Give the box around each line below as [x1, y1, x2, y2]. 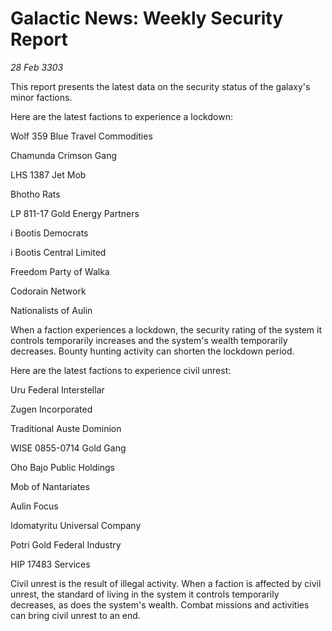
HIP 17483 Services [10, 558, 91, 570]
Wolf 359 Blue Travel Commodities [10, 130, 153, 142]
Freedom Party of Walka [10, 265, 110, 277]
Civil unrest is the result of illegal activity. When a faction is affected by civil [10, 577, 322, 589]
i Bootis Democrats [10, 227, 89, 239]
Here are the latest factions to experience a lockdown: [10, 110, 233, 122]
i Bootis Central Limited [10, 246, 107, 258]
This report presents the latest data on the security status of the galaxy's [10, 80, 311, 92]
